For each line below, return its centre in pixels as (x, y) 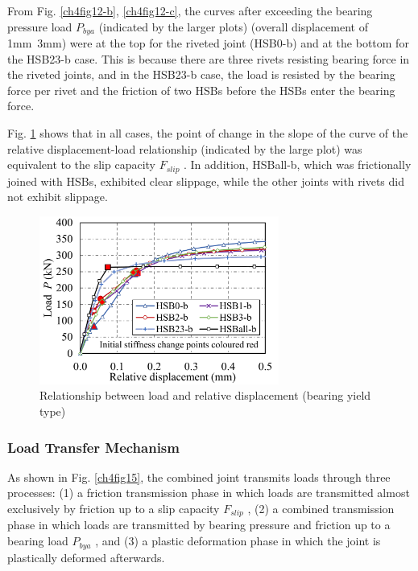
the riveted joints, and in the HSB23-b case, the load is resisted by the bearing (201, 74)
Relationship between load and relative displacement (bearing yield (205, 395)
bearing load (38, 541)
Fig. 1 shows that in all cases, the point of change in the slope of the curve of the (208, 133)
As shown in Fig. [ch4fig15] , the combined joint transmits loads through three (199, 477)
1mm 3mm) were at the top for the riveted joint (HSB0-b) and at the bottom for (208, 43)
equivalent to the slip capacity (82, 164)
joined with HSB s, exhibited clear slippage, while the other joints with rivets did (206, 181)
